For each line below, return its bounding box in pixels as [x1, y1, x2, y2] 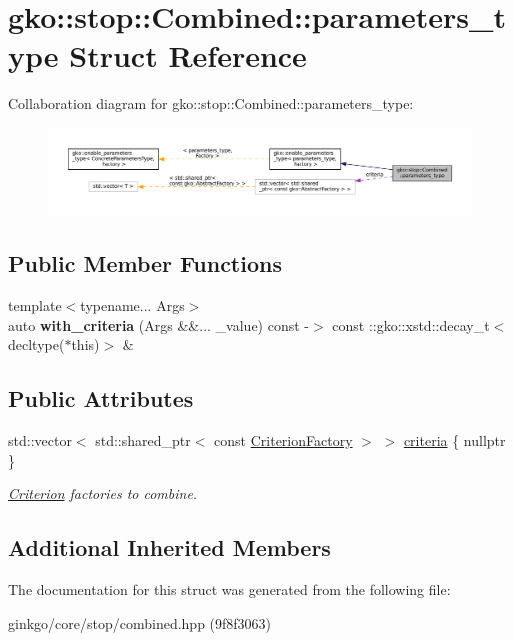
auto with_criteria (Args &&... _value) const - [8, 314, 309, 335]
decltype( [8, 334, 65, 355]
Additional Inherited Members [8, 532, 331, 563]
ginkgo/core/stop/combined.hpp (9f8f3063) [8, 612, 272, 633]
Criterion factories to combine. [8, 483, 198, 504]
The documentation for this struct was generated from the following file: [8, 579, 451, 600]
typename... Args [80, 295, 185, 316]
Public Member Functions [8, 248, 282, 279]
